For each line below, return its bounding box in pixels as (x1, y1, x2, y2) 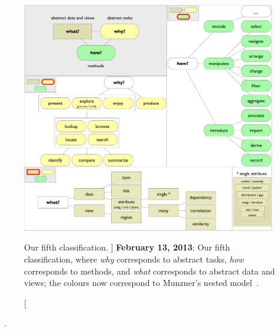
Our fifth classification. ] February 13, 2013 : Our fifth (24, 241, 230, 254)
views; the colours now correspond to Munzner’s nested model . (24, 276, 259, 289)
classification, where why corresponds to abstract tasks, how (24, 253, 244, 266)
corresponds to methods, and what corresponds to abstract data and (24, 264, 275, 277)
